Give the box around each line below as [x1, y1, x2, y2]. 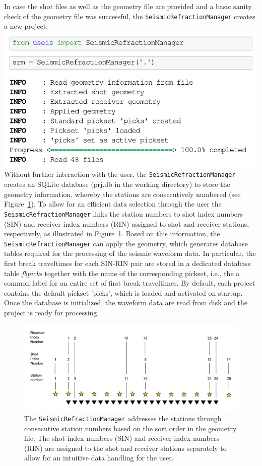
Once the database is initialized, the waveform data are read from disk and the [4, 297, 247, 308]
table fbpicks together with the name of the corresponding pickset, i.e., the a [4, 268, 240, 278]
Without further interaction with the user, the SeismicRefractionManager [4, 169, 236, 179]
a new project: [4, 21, 48, 31]
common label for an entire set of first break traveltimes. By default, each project [4, 278, 255, 288]
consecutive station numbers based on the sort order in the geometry [24, 423, 237, 433]
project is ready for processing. [4, 307, 99, 317]
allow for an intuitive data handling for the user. [24, 452, 174, 463]
